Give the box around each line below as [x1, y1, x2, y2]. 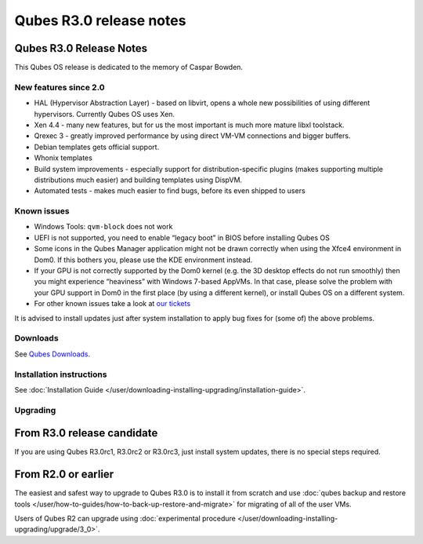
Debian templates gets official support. [34, 142, 160, 152]
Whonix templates [34, 153, 93, 162]
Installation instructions [14, 369, 107, 380]
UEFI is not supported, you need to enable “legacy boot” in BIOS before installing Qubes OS [34, 232, 331, 243]
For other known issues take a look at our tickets [34, 299, 191, 309]
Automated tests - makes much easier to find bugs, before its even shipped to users [34, 186, 305, 195]
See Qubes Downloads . [14, 349, 91, 359]
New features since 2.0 [14, 82, 105, 93]
